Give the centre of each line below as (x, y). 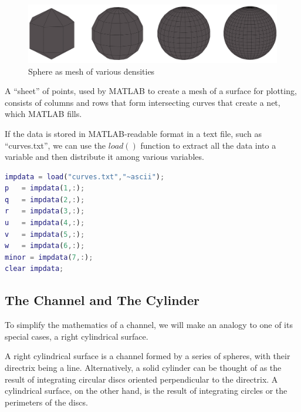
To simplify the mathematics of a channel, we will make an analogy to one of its (149, 325)
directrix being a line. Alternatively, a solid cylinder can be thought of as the (143, 368)
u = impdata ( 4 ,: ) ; (45, 223)
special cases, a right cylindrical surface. (77, 336)
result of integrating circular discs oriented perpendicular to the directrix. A (141, 379)
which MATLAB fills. (43, 114)
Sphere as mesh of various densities (92, 71)
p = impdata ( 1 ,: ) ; (45, 188)
